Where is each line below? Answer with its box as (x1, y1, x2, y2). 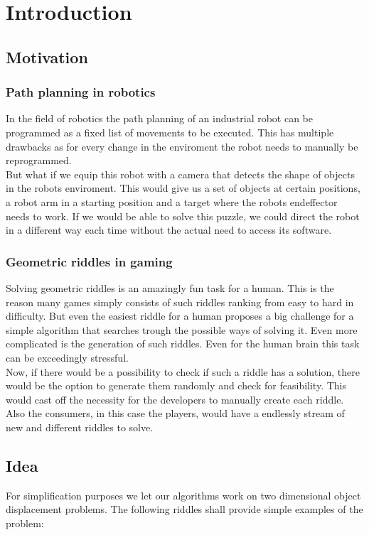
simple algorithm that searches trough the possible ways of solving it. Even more (6, 322, 358, 337)
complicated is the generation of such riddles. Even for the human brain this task (6, 336, 360, 351)
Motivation (6, 45, 88, 67)
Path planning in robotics (6, 83, 156, 101)
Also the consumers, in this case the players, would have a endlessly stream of (6, 406, 345, 421)
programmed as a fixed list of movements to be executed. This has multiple (6, 124, 334, 139)
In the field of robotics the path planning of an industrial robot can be (6, 111, 314, 126)
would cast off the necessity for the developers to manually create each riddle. (6, 391, 344, 406)
